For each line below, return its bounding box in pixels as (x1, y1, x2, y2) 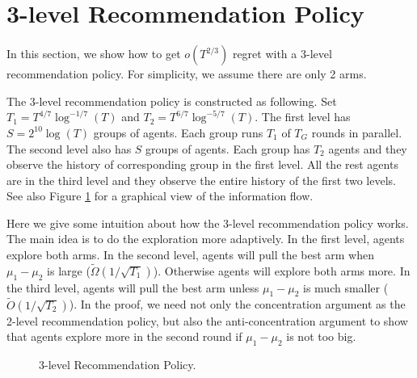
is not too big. (286, 328, 356, 345)
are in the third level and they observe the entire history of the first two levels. (6, 171, 396, 188)
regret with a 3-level (232, 45, 332, 62)
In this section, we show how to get (6, 45, 181, 62)
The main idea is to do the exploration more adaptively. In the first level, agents (6, 230, 405, 247)
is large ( (47, 262, 91, 279)
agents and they (328, 140, 407, 157)
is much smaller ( (303, 279, 389, 296)
